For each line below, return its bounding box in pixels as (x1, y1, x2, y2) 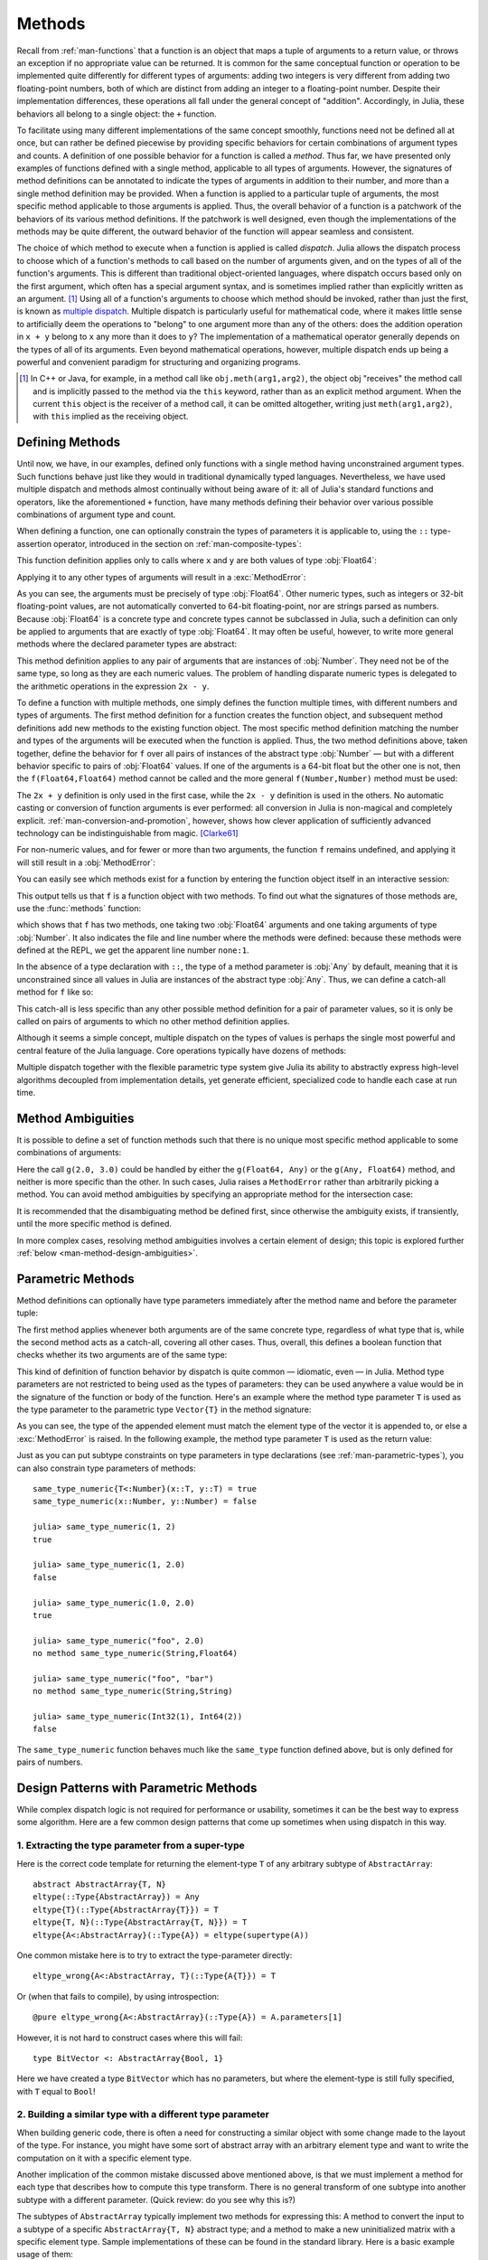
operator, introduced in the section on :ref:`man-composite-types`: (52, 538, 302, 549)
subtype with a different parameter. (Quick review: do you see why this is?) (16, 2194, 296, 2205)
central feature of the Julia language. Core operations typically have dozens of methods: (16, 1045, 347, 1056)
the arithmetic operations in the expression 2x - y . (16, 681, 210, 692)
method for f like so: (16, 986, 94, 998)
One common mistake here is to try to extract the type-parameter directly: (16, 1949, 293, 1961)
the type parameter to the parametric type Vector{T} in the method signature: (16, 1404, 312, 1415)
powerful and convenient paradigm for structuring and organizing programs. (16, 356, 302, 367)
